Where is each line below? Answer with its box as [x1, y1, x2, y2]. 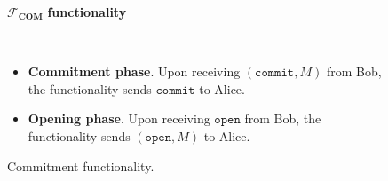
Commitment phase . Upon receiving [28, 62, 241, 81]
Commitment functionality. [7, 156, 154, 175]
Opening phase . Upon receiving [28, 109, 210, 128]
